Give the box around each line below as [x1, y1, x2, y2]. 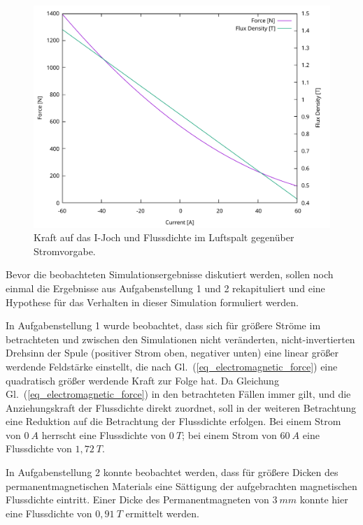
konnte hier [299, 492, 348, 507]
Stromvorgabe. [34, 243, 96, 258]
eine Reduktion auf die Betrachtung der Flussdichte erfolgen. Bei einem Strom [6, 414, 341, 429]
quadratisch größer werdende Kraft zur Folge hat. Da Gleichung [6, 373, 279, 387]
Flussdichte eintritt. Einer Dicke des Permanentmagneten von [6, 492, 269, 507]
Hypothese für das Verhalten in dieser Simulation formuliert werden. [6, 294, 299, 309]
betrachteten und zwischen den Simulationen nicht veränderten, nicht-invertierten [6, 331, 355, 346]
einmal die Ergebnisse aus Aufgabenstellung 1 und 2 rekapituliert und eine [6, 280, 325, 295]
